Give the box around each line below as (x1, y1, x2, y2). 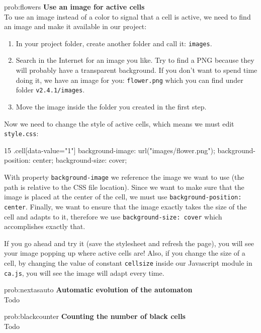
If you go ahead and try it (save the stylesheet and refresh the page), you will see (4, 238, 254, 248)
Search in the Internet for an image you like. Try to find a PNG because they (16, 55, 254, 65)
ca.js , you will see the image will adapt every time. (4, 267, 164, 278)
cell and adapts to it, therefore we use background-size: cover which (4, 211, 222, 221)
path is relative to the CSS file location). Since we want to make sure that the (4, 181, 244, 192)
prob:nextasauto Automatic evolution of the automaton (4, 284, 193, 295)
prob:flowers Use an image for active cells (4, 2, 145, 12)
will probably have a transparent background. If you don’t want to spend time (16, 65, 257, 75)
